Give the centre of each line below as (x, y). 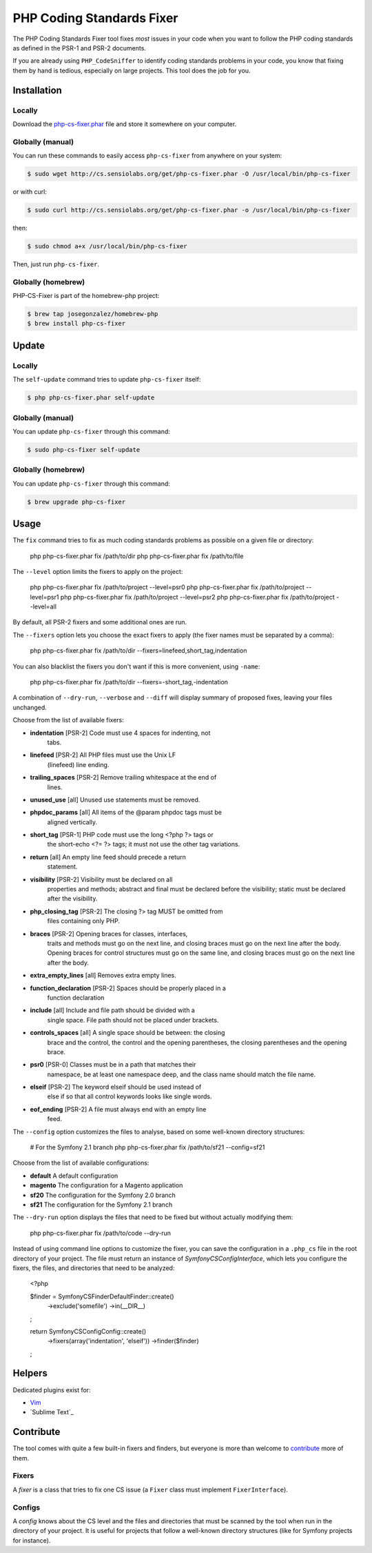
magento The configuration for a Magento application (106, 1185)
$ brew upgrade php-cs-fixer (76, 502)
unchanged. (30, 707)
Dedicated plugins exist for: (52, 1389)
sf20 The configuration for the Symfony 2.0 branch (103, 1195)
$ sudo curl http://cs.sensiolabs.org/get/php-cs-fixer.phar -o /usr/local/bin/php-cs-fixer (189, 210)
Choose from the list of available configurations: (81, 1163)
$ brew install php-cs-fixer (76, 324)
